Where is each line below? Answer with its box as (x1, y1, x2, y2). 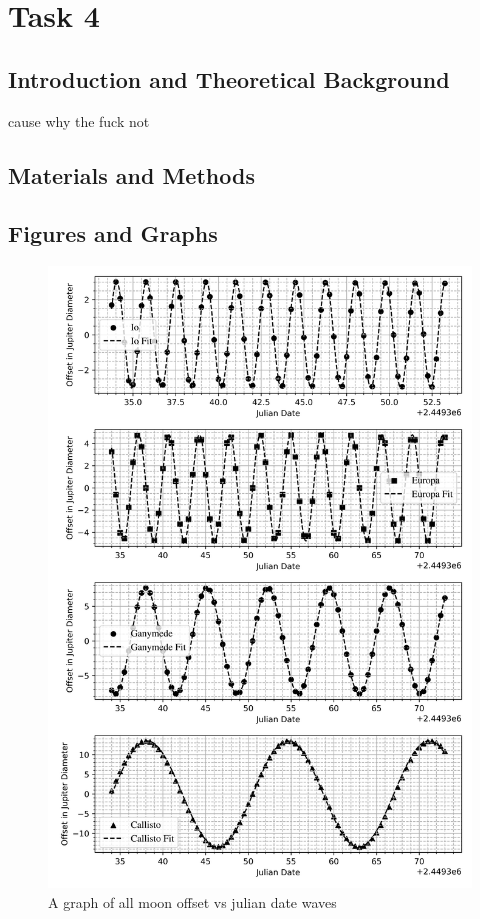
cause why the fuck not (8, 110, 150, 131)
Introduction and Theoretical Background (8, 63, 450, 94)
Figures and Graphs (8, 218, 218, 249)
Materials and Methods (8, 159, 255, 190)
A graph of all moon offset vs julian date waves (48, 891, 337, 912)
